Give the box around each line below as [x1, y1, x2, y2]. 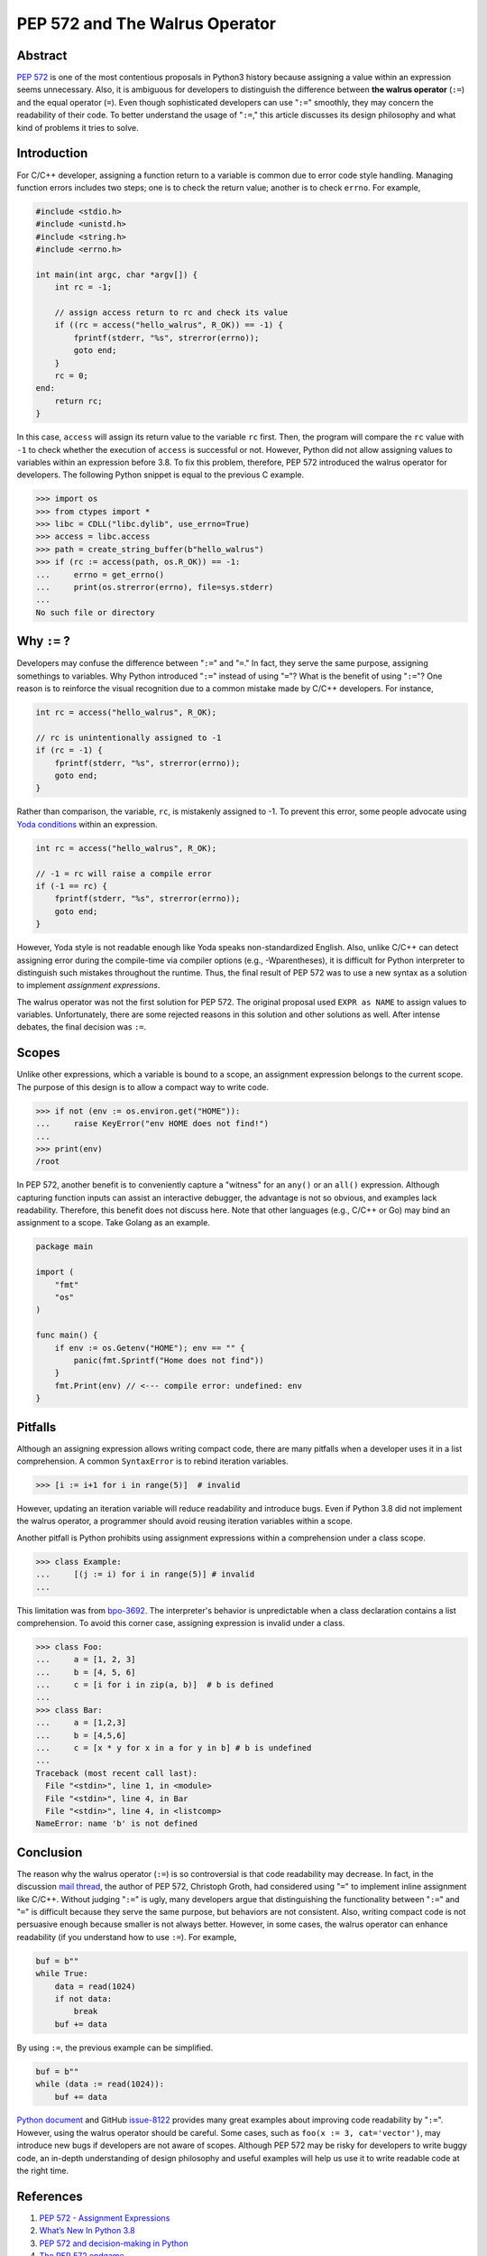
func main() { [35, 1330, 98, 1340]
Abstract [16, 48, 68, 63]
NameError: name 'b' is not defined [35, 1818, 198, 1829]
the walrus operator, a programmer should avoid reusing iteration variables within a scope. [16, 1516, 354, 1527]
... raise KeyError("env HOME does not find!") [35, 1119, 270, 1129]
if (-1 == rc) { [35, 881, 108, 891]
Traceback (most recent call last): [35, 1768, 198, 1778]
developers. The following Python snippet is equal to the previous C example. [16, 469, 305, 480]
